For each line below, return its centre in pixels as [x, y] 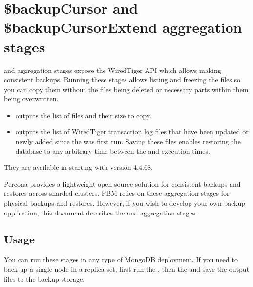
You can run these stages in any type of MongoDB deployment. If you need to [121, 259]
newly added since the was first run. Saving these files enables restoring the [128, 141]
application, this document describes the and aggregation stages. [101, 212]
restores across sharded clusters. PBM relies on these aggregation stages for [117, 193]
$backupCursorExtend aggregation [123, 27]
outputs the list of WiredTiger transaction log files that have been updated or [132, 132]
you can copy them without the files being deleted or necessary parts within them [126, 89]
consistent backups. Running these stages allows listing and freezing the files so [122, 80]
